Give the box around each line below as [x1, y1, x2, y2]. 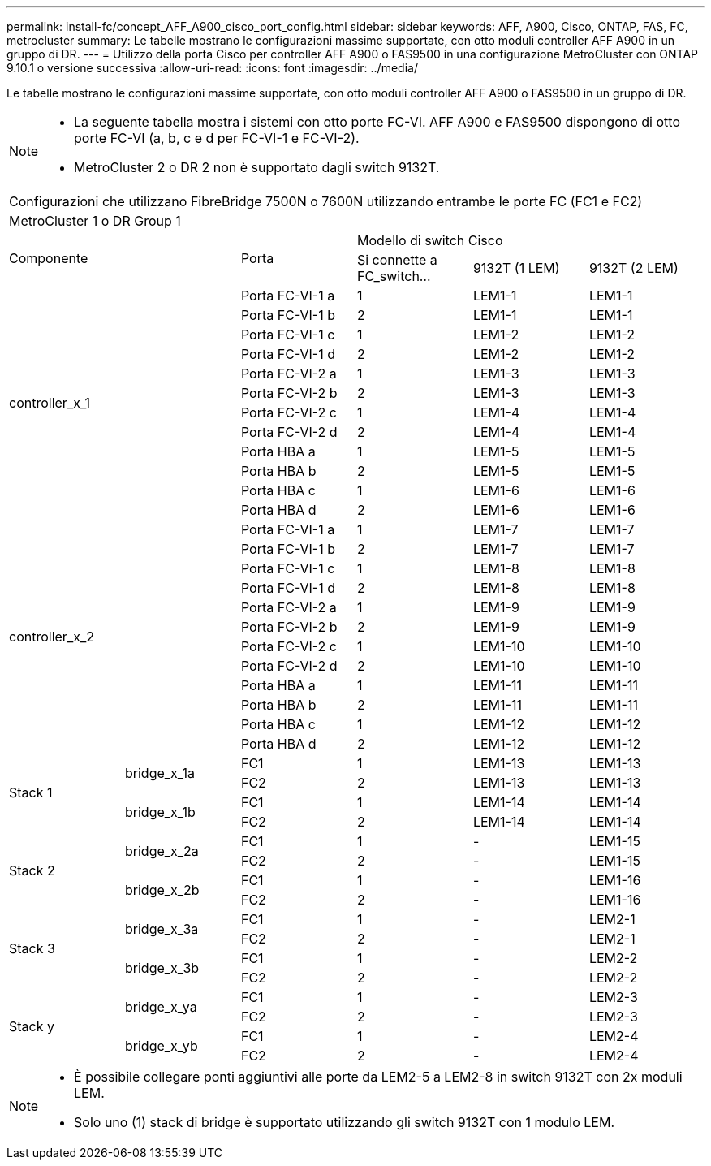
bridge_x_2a [124, 843, 199, 859]
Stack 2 [9, 862, 55, 879]
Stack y [9, 1018, 54, 1034]
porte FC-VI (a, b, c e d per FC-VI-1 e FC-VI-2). [74, 130, 360, 146]
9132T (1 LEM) [472, 260, 560, 276]
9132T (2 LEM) [588, 260, 679, 276]
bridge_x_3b [124, 960, 200, 976]
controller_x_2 [9, 628, 94, 645]
